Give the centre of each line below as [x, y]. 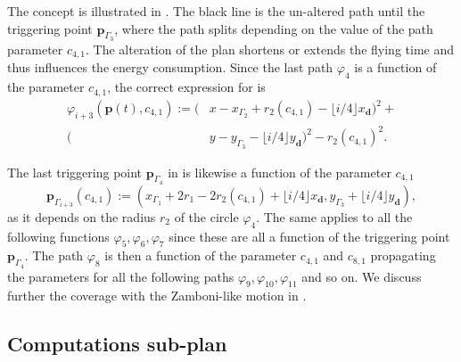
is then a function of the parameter [201, 255]
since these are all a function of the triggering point [309, 236]
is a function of [395, 67]
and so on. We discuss [362, 276]
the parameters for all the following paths [121, 276]
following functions [58, 236]
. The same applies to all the [334, 216]
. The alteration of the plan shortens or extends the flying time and [270, 49]
